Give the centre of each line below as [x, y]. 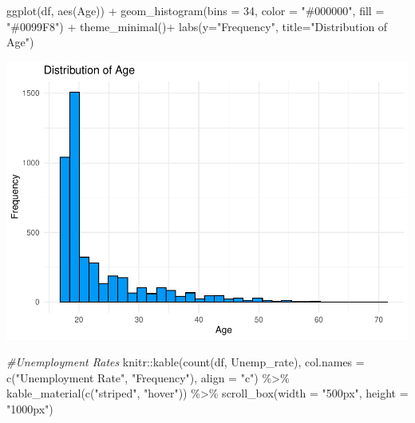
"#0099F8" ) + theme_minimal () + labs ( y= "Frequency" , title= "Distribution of [197, 26]
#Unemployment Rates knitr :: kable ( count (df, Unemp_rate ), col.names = [186, 362]
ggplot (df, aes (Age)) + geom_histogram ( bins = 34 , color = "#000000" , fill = [196, 10]
